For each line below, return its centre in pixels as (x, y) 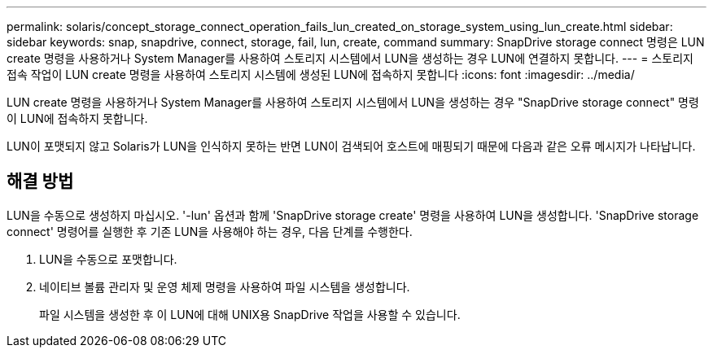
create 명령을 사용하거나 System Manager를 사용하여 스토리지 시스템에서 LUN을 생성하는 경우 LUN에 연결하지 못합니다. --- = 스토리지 (350, 58)
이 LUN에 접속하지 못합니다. (77, 118)
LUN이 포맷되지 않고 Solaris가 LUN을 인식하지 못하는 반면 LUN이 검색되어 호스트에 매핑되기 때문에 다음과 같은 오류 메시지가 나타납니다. (351, 146)
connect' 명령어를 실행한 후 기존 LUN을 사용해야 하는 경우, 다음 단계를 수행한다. (210, 231)
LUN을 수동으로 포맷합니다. (108, 259)
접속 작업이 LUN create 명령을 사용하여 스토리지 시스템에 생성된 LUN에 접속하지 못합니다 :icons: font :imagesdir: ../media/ (321, 74)
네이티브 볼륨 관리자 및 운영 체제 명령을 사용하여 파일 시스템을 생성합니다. (225, 286)
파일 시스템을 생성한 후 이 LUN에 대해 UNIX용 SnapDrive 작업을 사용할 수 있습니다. (250, 314)
